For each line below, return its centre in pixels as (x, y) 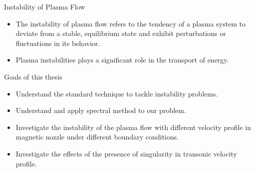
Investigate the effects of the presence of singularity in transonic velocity (126, 153)
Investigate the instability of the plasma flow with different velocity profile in (133, 127)
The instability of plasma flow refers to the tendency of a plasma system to (130, 23)
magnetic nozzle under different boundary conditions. (97, 137)
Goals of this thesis (33, 76)
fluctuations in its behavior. (58, 43)
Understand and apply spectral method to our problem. (101, 110)
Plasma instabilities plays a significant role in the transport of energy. (122, 60)
